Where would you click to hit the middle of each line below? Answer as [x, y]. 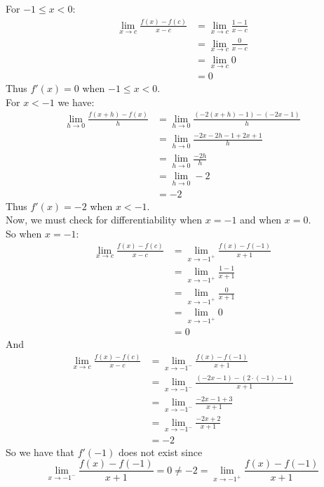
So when [24, 233]
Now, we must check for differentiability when [104, 220]
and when [261, 220]
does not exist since [160, 452]
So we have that [40, 452]
